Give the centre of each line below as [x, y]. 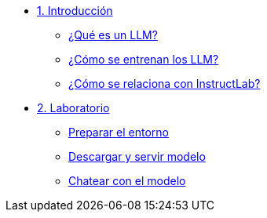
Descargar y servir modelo [137, 156]
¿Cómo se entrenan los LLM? [144, 59]
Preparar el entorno [119, 132]
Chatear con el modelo [127, 181]
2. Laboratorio [73, 108]
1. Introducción [75, 11]
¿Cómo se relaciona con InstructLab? [165, 84]
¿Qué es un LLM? [113, 35]
